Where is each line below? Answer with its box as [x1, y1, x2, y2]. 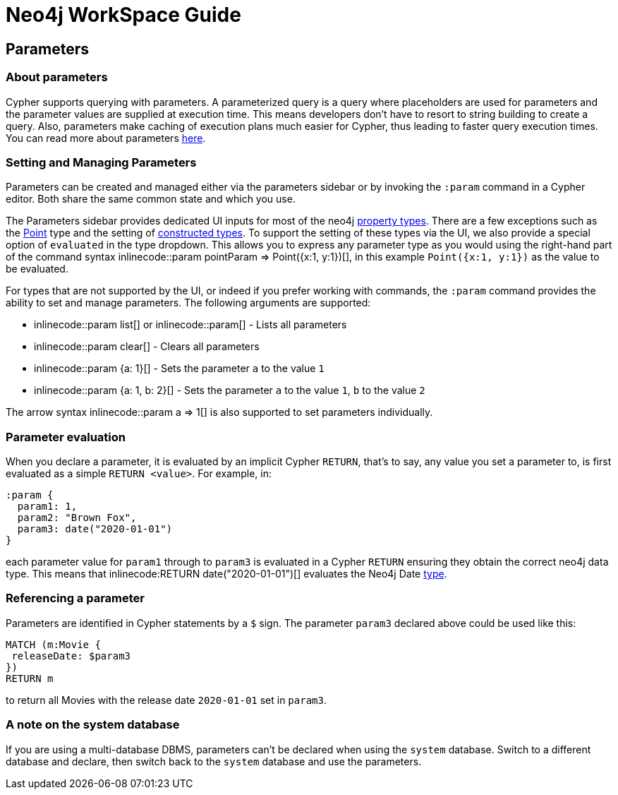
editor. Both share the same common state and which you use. [6, 193, 296, 205]
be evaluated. [6, 263, 68, 275]
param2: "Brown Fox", [17, 512, 137, 524]
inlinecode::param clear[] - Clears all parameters [34, 340, 260, 353]
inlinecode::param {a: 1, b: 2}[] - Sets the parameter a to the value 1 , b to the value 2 [34, 384, 425, 397]
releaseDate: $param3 [11, 650, 131, 662]
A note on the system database [6, 717, 180, 732]
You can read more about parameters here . [6, 131, 206, 144]
